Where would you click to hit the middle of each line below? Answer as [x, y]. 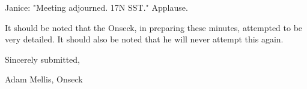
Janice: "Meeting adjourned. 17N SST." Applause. [96, 7]
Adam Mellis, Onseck [44, 79]
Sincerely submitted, [42, 59]
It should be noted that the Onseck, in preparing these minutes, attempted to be [154, 27]
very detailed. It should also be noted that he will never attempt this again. [144, 39]
